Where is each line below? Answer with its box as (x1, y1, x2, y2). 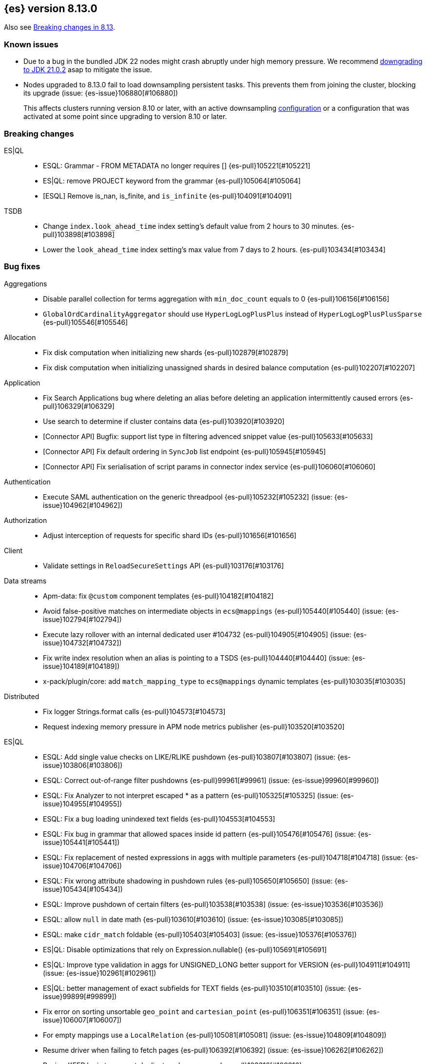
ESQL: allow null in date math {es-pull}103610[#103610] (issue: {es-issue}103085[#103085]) (43, 915, 344, 923)
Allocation (4, 333, 36, 341)
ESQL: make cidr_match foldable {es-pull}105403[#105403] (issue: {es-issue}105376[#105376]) (43, 930, 357, 939)
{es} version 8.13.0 (4, 2, 97, 15)
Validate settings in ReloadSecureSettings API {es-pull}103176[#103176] (43, 561, 284, 570)
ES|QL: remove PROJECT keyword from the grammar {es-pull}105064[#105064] (43, 176, 301, 185)
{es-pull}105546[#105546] (43, 318, 128, 326)
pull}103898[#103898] (43, 230, 115, 239)
